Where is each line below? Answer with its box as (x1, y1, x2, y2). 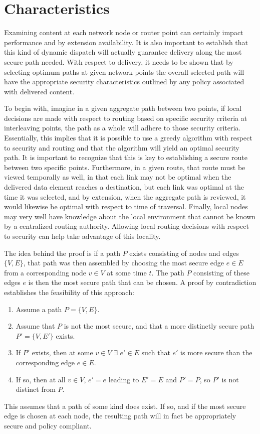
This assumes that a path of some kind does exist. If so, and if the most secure (4, 400, 246, 411)
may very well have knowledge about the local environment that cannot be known (4, 211, 256, 221)
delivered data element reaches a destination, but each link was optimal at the (4, 182, 244, 192)
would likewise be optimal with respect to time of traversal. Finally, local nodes (4, 201, 248, 212)
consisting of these (193, 267, 249, 277)
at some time (107, 267, 147, 277)
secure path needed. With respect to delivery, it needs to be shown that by (4, 56, 233, 67)
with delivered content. (4, 86, 75, 96)
